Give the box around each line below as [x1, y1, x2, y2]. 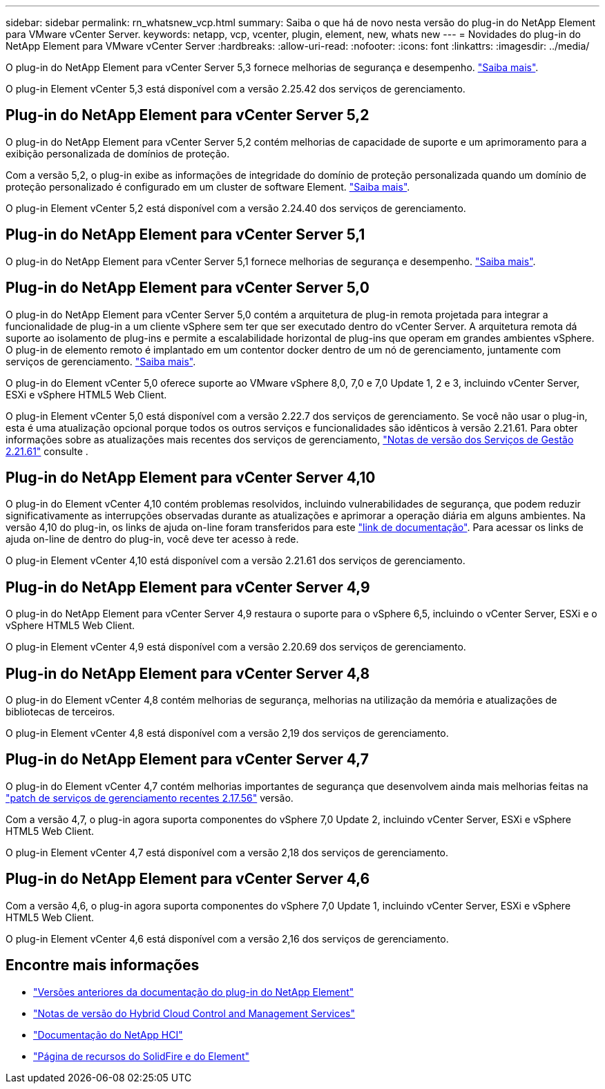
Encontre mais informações [6, 956, 200, 974]
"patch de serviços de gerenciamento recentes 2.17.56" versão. [6, 791, 294, 804]
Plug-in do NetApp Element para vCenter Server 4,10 [6, 468, 376, 486]
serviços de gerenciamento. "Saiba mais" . [6, 355, 196, 367]
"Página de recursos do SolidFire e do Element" [33, 1050, 250, 1062]
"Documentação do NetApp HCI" [33, 1028, 183, 1041]
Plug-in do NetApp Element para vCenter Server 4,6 [6, 870, 370, 888]
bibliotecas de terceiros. [6, 706, 115, 718]
